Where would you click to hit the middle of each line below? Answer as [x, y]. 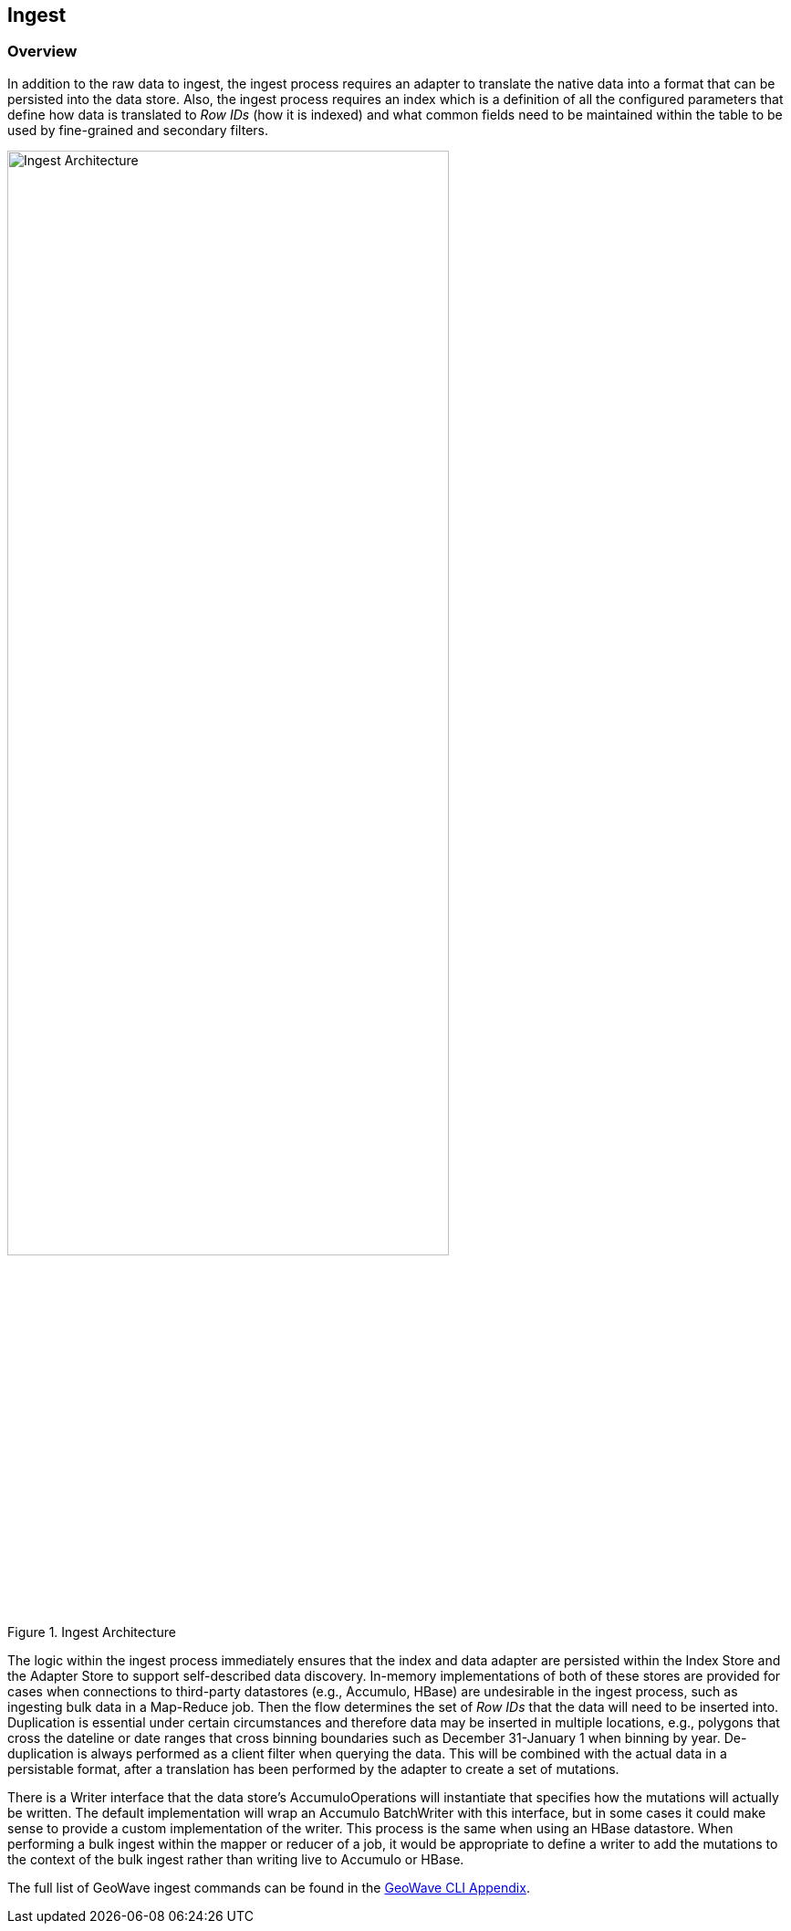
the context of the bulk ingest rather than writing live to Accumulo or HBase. [236, 1859]
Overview [42, 52]
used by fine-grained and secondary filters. [138, 130]
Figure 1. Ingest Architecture [92, 1632]
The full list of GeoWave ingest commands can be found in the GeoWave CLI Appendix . [269, 1887]
